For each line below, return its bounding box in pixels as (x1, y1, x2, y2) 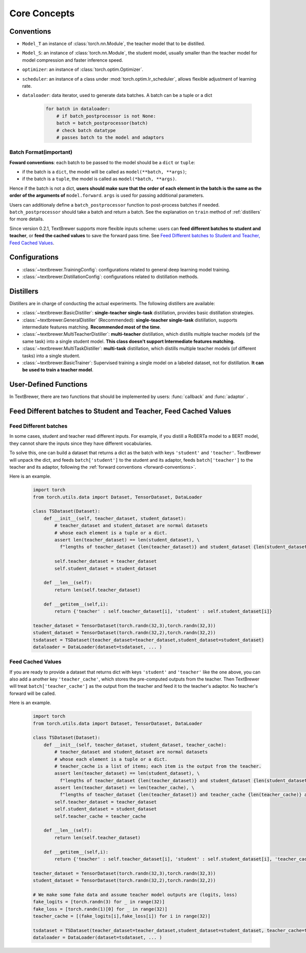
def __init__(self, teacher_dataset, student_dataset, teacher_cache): (43, 742, 227, 747)
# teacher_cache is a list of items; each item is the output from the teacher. (54, 763, 262, 769)
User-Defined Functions (9, 380, 88, 389)
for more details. (9, 216, 44, 222)
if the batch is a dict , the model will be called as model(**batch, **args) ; (22, 169, 187, 175)
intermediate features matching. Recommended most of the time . (22, 324, 161, 330)
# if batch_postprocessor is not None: (56, 113, 157, 119)
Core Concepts (9, 8, 75, 19)
